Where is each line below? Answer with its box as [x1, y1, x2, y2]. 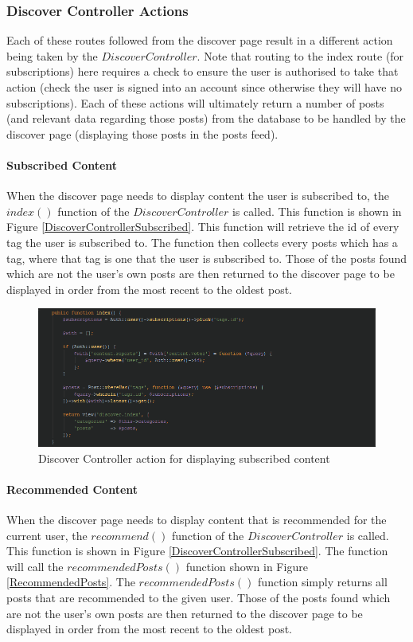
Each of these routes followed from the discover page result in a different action [6, 32, 393, 49]
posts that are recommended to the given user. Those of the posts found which [6, 589, 391, 605]
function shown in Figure [185, 558, 308, 574]
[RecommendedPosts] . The [6, 573, 135, 590]
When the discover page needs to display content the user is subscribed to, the [6, 187, 389, 204]
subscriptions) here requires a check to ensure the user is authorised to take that [6, 63, 399, 80]
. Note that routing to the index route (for [197, 47, 404, 64]
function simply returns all [258, 573, 388, 590]
